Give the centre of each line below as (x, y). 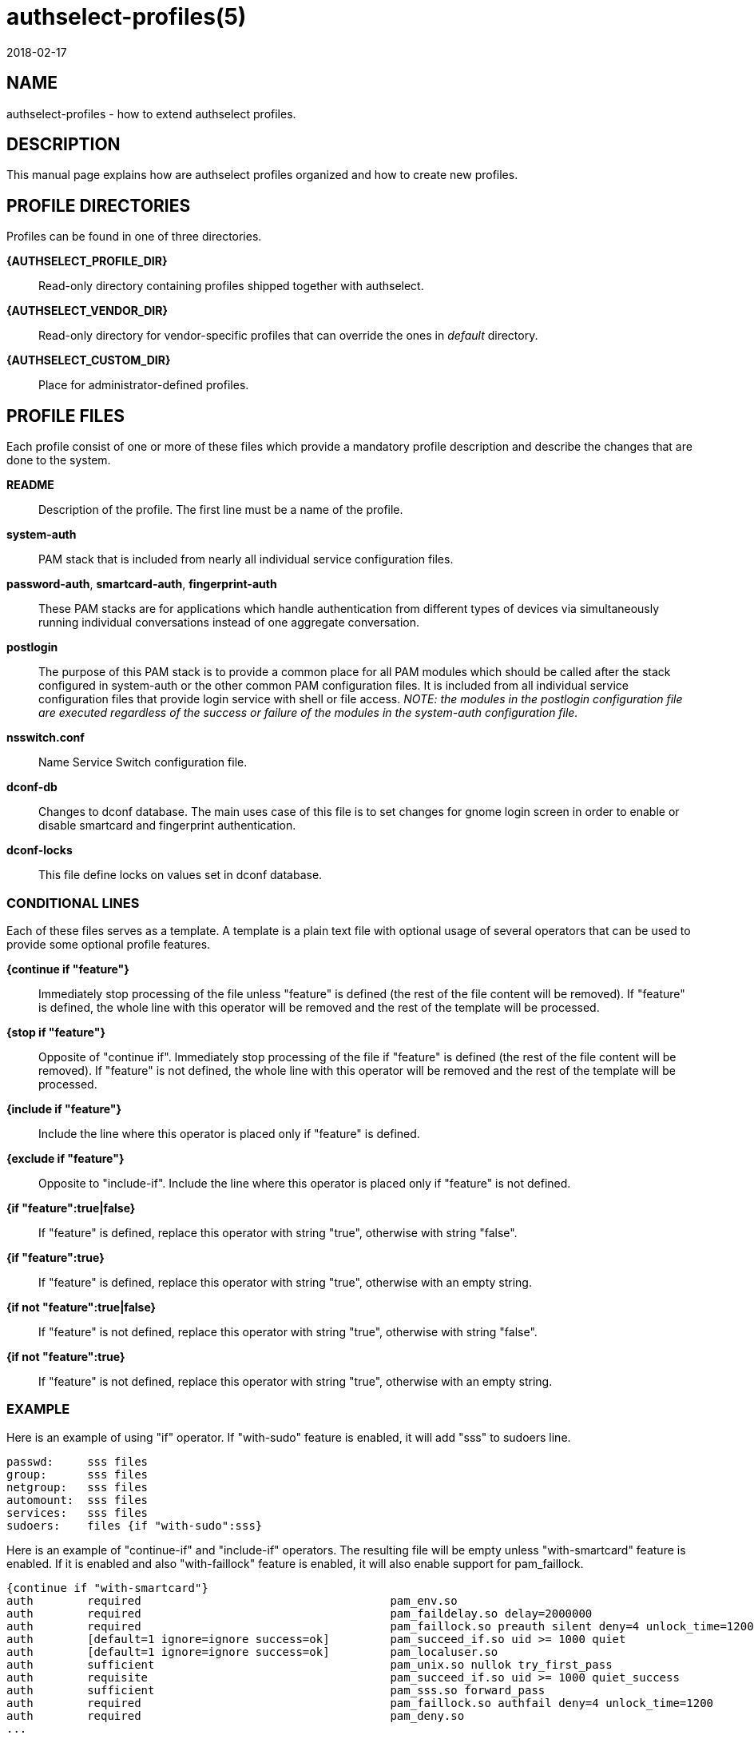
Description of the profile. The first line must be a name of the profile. (221, 510)
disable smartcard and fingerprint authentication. (167, 826)
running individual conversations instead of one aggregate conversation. (229, 623)
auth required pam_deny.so (236, 1715)
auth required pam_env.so (232, 1600)
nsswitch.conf (46, 738)
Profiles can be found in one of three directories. (134, 237)
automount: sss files (77, 1500)
